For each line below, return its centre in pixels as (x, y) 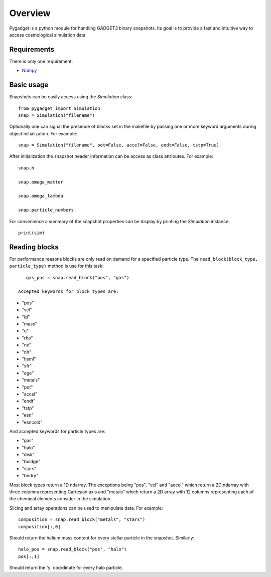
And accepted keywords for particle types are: (57, 431)
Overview (30, 13)
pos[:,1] (29, 556)
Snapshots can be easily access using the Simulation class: (71, 97)
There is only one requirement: (41, 61)
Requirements (32, 49)
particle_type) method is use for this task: (56, 266)
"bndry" (30, 476)
